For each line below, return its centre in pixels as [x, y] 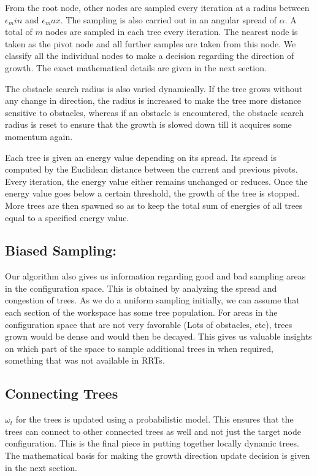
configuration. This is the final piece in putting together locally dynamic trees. [152, 443]
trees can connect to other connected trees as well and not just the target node [153, 431]
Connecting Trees [62, 393]
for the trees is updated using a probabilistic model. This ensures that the [155, 419]
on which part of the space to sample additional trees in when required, [139, 348]
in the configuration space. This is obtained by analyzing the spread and [141, 288]
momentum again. [39, 136]
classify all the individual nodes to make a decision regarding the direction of [150, 56]
